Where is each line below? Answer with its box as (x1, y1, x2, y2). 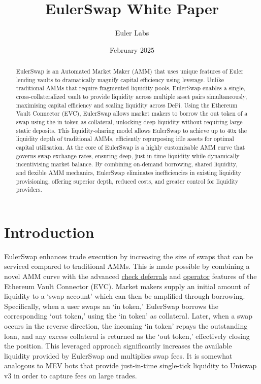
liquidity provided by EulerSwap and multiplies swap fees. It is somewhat (4, 350, 233, 361)
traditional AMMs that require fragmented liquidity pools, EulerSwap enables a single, (16, 84, 245, 92)
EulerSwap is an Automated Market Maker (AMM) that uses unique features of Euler (16, 67, 244, 76)
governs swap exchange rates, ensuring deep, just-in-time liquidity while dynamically (16, 151, 240, 160)
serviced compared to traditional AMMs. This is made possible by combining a (4, 261, 250, 271)
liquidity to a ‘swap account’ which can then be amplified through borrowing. (4, 291, 245, 301)
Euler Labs (115, 27, 149, 38)
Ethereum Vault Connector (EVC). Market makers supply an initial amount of (4, 281, 249, 291)
